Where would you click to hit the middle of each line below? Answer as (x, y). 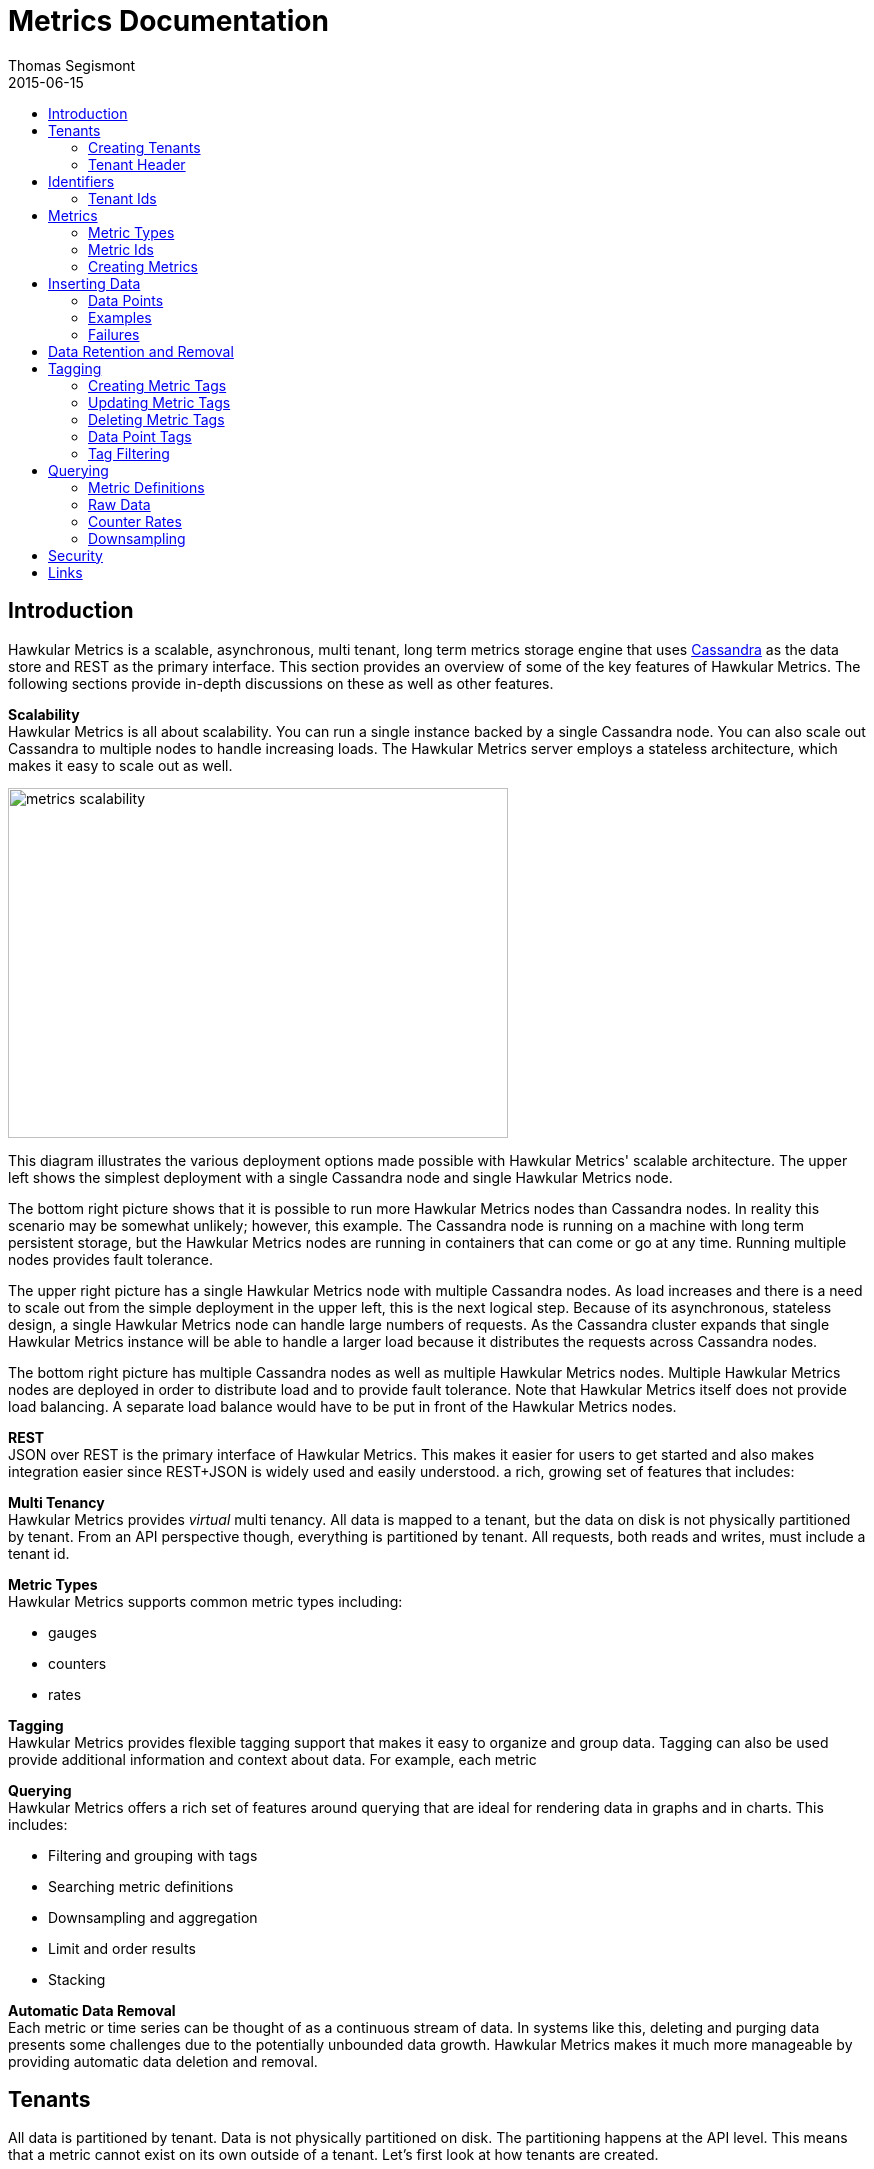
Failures (114, 334)
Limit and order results (122, 1948)
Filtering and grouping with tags (153, 1855)
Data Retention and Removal (141, 351)
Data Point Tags (140, 436)
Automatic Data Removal (92, 2010)
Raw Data (119, 504)
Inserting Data (94, 283)
